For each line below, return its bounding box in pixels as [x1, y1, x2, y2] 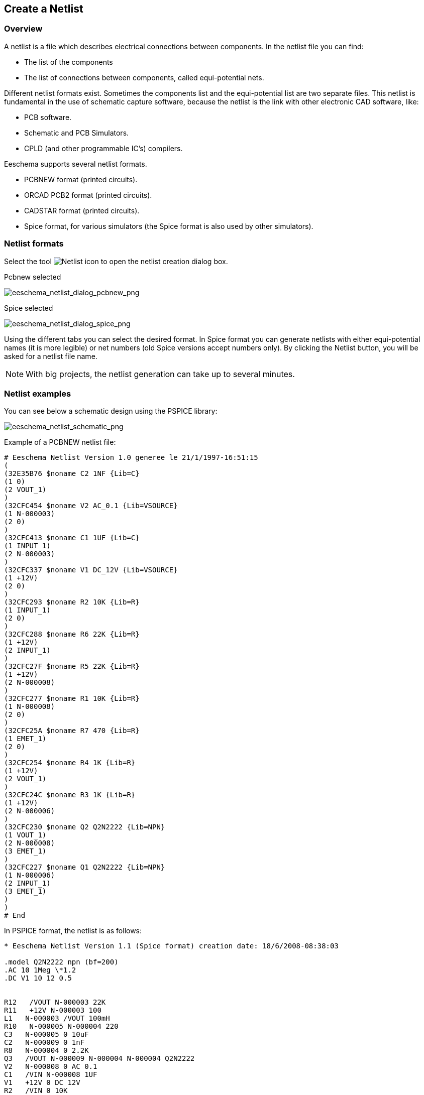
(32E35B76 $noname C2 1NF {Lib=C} [4, 469, 140, 478]
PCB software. [24, 112, 72, 121]
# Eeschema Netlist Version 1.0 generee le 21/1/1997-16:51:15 [4, 453, 258, 462]
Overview [4, 24, 43, 34]
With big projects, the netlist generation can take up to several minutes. [26, 369, 295, 379]
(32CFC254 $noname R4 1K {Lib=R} [4, 759, 136, 767]
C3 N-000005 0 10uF [4, 1030, 89, 1039]
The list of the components [24, 57, 113, 66]
